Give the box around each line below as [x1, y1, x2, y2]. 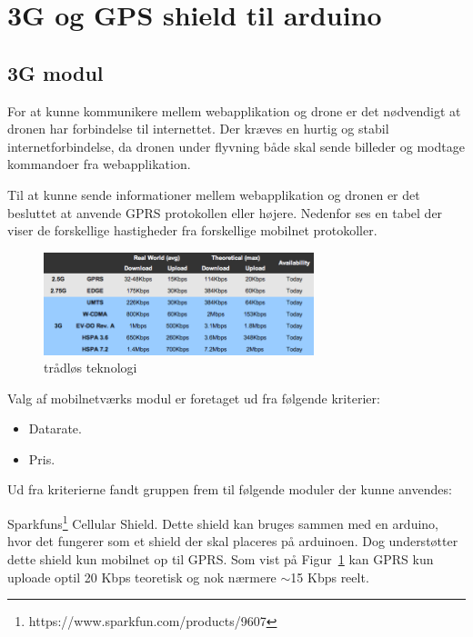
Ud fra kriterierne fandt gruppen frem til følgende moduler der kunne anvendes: [7, 480, 452, 499]
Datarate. [28, 419, 82, 438]
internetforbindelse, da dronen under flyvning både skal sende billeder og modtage [7, 136, 465, 155]
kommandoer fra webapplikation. [7, 154, 191, 174]
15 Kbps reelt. [290, 567, 369, 586]
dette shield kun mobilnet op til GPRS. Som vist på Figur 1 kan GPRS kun [7, 549, 434, 568]
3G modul [7, 58, 104, 86]
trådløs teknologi [44, 358, 137, 377]
